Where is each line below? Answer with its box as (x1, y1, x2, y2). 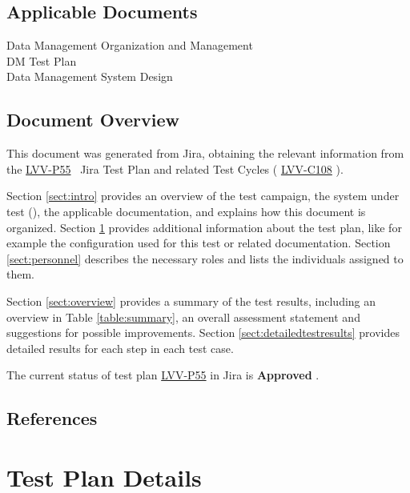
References (6, 406, 98, 431)
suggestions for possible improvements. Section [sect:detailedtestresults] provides (6, 324, 400, 341)
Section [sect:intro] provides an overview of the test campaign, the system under (6, 187, 400, 204)
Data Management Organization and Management (6, 37, 253, 54)
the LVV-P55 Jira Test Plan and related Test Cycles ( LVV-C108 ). (6, 160, 344, 177)
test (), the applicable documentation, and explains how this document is (6, 202, 366, 219)
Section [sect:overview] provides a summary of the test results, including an (6, 292, 376, 309)
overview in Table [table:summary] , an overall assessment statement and (6, 308, 360, 325)
